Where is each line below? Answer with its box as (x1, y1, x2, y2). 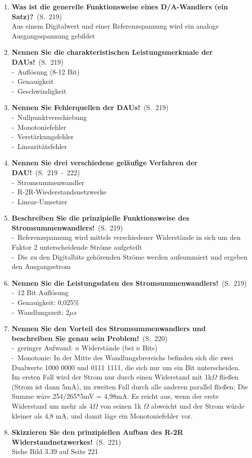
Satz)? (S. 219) (11, 11, 62, 21)
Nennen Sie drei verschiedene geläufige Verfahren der (11, 157, 198, 168)
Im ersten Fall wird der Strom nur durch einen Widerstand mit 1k (11, 372, 212, 382)
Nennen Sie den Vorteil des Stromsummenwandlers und (11, 323, 206, 334)
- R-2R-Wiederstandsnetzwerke (11, 187, 107, 197)
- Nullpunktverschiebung (11, 112, 87, 122)
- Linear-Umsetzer (11, 196, 68, 206)
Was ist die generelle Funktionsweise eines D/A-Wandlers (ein (11, 1, 228, 11)
